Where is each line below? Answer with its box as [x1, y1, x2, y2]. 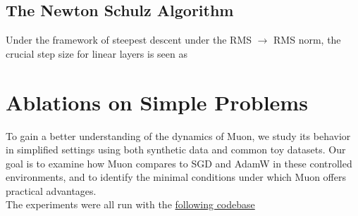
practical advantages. [6, 183, 97, 198]
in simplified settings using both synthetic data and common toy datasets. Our [6, 142, 346, 157]
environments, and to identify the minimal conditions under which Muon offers [6, 170, 346, 184]
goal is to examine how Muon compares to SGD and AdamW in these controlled [6, 155, 352, 170]
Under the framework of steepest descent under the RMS [6, 32, 252, 47]
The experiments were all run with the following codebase [6, 197, 255, 212]
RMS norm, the [273, 32, 341, 47]
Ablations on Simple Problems [6, 87, 308, 116]
